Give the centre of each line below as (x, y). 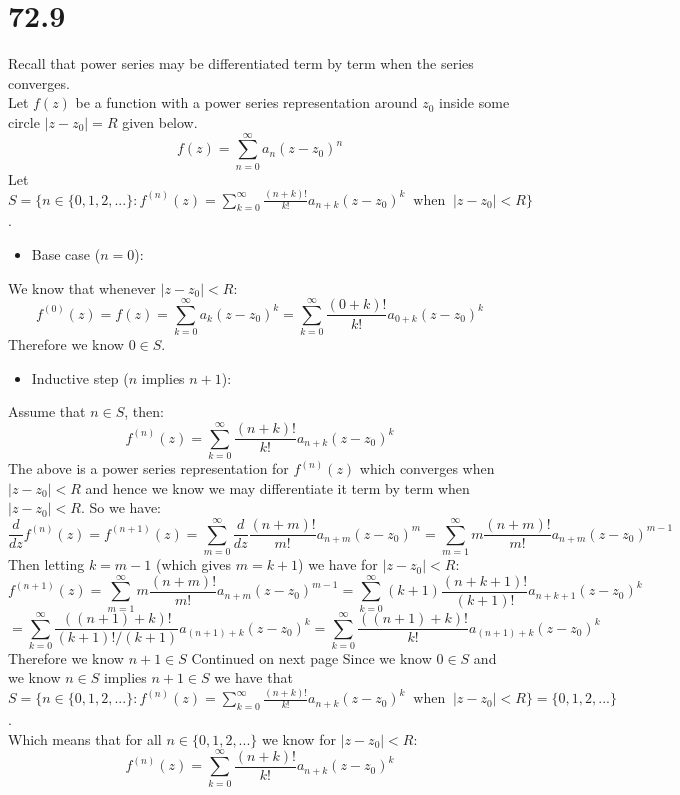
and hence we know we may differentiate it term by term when (277, 487)
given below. (160, 121)
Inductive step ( (80, 377)
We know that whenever (82, 287)
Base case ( (66, 253)
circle (24, 121)
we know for (298, 738)
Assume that (47, 411)
